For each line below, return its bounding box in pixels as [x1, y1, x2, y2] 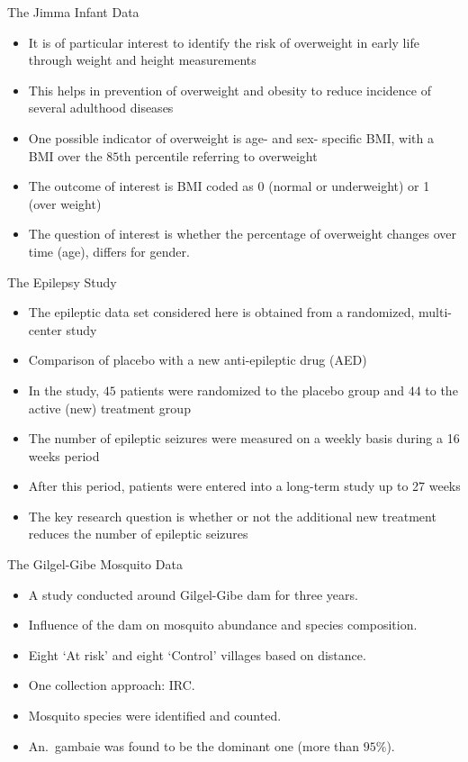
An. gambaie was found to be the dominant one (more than [28, 736, 360, 755]
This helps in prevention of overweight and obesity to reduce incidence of [28, 80, 431, 99]
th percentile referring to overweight [119, 146, 318, 165]
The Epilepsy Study [7, 272, 117, 291]
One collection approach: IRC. [28, 676, 195, 694]
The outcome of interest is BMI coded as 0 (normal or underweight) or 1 [28, 177, 430, 195]
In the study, [28, 380, 100, 399]
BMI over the [28, 146, 103, 165]
